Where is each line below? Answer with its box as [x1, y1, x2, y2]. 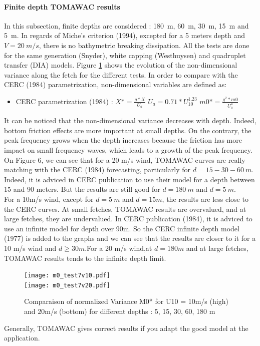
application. [4, 332, 40, 343]
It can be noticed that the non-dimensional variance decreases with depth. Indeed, [4, 115, 256, 126]
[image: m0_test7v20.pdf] [24, 281, 110, 289]
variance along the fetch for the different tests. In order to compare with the [4, 69, 238, 80]
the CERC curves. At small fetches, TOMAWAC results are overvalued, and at [4, 203, 246, 214]
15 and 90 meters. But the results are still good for [4, 184, 160, 194]
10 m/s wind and [4, 242, 57, 253]
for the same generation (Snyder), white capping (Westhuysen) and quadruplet [4, 50, 246, 60]
